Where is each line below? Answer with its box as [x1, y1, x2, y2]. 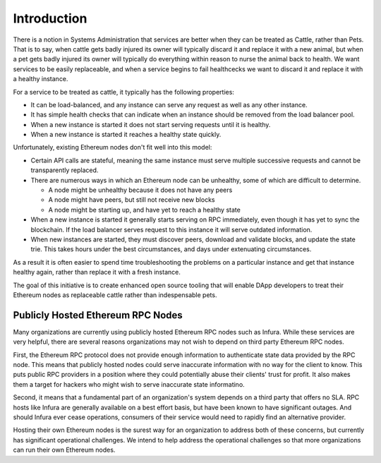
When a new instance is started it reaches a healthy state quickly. [30, 131, 222, 139]
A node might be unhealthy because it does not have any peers [48, 186, 233, 194]
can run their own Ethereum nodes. [13, 445, 116, 455]
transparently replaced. [30, 166, 99, 174]
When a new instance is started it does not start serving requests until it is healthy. [30, 120, 271, 128]
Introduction [13, 11, 87, 26]
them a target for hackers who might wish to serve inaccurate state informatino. [13, 380, 245, 388]
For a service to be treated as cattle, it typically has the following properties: [13, 88, 234, 96]
